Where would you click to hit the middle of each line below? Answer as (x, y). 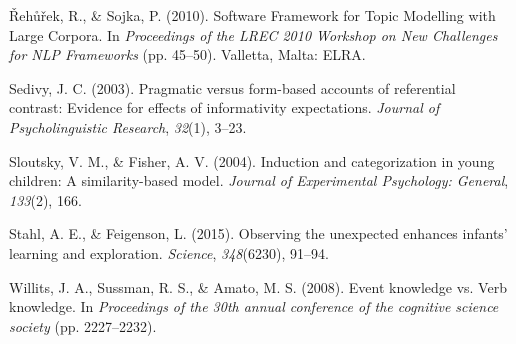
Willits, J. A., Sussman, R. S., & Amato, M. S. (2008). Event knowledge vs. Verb (258, 286)
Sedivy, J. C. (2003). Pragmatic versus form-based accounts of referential (232, 87)
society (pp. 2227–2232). (83, 325)
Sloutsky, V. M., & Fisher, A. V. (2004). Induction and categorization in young (252, 160)
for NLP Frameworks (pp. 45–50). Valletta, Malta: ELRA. (187, 54)
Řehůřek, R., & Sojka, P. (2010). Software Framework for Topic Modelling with (252, 15)
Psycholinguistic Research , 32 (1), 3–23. (128, 126)
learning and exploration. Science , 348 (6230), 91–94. (169, 252)
